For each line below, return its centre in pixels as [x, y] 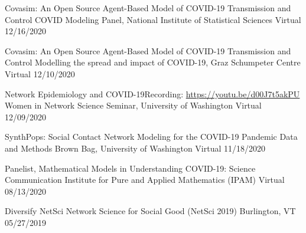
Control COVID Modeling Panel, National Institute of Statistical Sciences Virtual [153, 19]
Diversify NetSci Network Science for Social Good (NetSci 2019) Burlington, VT [150, 211]
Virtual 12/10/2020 [40, 73]
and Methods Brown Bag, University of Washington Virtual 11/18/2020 [135, 148]
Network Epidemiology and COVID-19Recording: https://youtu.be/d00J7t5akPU [152, 93]
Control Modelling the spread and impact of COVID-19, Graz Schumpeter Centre [153, 62]
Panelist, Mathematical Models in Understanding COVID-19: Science [130, 168]
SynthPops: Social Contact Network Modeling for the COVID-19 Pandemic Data [151, 137]
